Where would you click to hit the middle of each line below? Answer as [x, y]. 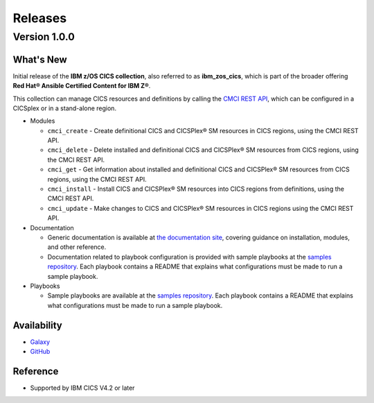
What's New [40, 59]
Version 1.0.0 [44, 37]
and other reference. [77, 247]
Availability [37, 325]
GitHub [40, 351]
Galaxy [40, 342]
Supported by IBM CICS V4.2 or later [82, 388]
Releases [40, 18]
